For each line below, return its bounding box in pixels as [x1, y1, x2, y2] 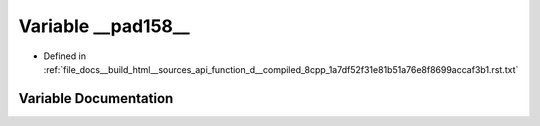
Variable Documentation [18, 90, 174, 107]
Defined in [43, 50, 87, 62]
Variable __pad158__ [18, 15, 190, 37]
